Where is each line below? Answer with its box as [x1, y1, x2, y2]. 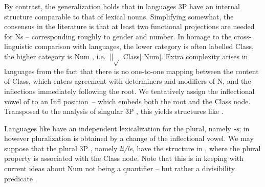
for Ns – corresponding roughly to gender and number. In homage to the [4, 31, 232, 41]
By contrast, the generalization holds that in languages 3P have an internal [4, 1, 240, 11]
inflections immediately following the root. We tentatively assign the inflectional [4, 85, 255, 96]
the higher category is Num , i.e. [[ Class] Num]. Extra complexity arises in [4, 51, 248, 61]
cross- [234, 31, 252, 41]
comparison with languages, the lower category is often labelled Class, [34, 41, 254, 52]
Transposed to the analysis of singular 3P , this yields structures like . [4, 106, 224, 116]
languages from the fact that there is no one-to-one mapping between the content [4, 65, 259, 76]
